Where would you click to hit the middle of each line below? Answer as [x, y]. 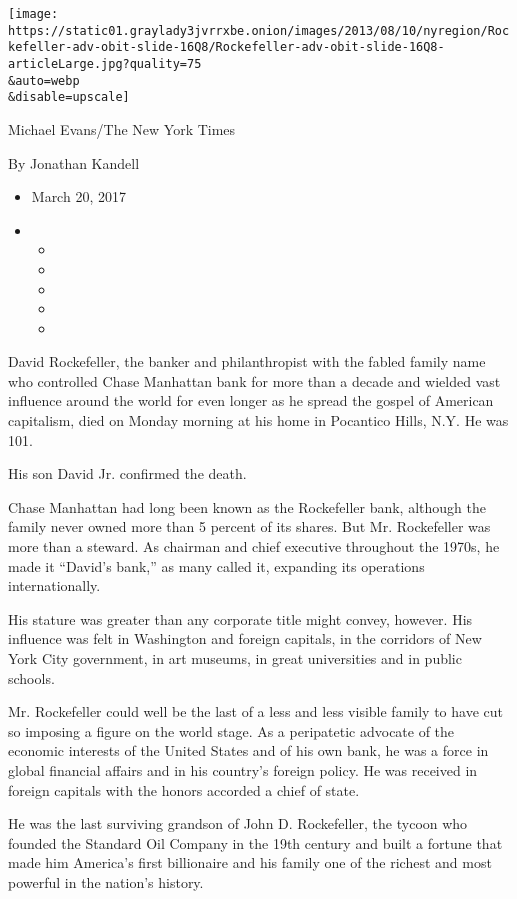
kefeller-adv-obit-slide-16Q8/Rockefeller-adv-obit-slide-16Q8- [226, 47]
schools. [31, 677]
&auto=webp [44, 80]
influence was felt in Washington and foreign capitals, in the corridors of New [245, 638]
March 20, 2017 [78, 196]
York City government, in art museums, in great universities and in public [235, 658]
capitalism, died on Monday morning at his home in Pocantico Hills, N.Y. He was [258, 420]
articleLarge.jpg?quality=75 [105, 63]
